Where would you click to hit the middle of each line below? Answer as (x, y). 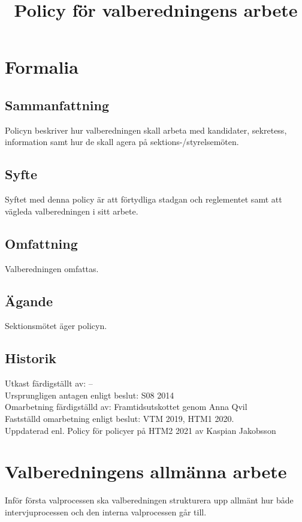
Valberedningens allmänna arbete (146, 471)
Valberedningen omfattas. (52, 268)
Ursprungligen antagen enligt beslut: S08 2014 (90, 395)
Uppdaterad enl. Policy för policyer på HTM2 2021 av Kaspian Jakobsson (141, 430)
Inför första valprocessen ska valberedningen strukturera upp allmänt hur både (149, 500)
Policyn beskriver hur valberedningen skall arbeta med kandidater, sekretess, (146, 130)
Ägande (29, 301)
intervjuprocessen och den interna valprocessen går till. (106, 512)
